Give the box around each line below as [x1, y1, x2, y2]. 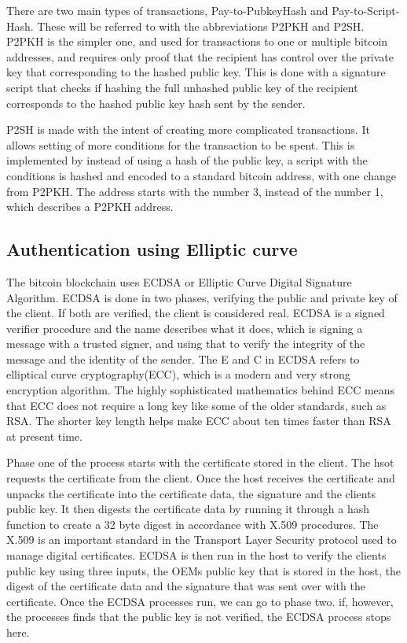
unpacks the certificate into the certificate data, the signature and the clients [6, 485, 376, 501]
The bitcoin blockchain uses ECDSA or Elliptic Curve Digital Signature [6, 273, 352, 290]
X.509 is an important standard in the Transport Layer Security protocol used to [6, 531, 397, 548]
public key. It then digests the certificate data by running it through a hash [6, 501, 369, 517]
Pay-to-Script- [332, 2, 400, 18]
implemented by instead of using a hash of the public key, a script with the [6, 152, 368, 168]
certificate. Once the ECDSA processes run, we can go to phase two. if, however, [6, 593, 394, 609]
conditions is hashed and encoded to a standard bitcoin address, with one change [6, 167, 397, 183]
